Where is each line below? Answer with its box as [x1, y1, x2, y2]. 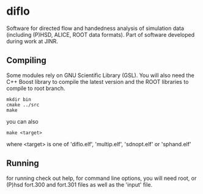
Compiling [6, 55, 47, 65]
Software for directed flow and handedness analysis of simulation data [6, 24, 185, 32]
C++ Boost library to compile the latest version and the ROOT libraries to [6, 78, 189, 85]
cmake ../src [6, 102, 40, 108]
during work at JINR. [6, 37, 58, 45]
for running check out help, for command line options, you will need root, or [6, 174, 197, 182]
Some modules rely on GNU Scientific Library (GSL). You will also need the [6, 72, 194, 79]
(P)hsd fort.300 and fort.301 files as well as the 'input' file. [6, 181, 153, 188]
